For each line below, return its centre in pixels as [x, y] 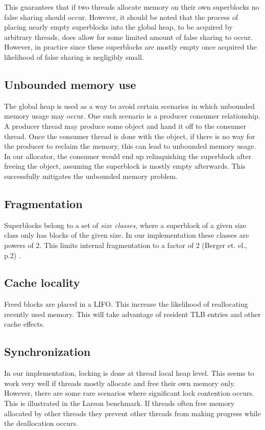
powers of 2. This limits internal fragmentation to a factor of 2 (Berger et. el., [126, 245]
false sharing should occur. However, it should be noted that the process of [121, 17]
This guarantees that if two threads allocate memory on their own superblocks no [132, 7]
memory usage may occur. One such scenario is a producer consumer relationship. [132, 116]
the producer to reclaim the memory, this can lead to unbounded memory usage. [130, 146]
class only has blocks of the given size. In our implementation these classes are [127, 235]
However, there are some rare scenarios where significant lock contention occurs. [129, 393]
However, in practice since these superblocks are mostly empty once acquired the [130, 47]
